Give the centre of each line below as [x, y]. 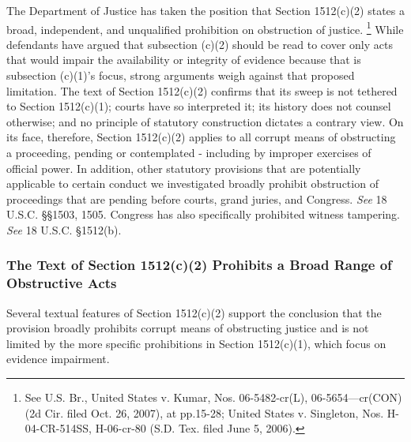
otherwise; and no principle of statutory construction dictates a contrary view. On [205, 121]
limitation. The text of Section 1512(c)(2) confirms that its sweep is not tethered [202, 90]
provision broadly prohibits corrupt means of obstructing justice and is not [188, 328]
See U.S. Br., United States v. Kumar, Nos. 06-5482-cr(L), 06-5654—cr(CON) [213, 397]
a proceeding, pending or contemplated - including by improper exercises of [189, 152]
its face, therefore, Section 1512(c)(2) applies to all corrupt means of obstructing [201, 137]
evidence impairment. [58, 359]
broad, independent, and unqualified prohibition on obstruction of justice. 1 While [205, 28]
